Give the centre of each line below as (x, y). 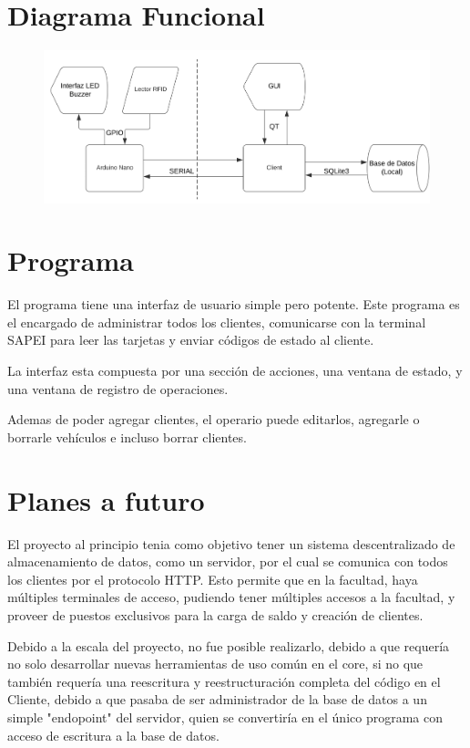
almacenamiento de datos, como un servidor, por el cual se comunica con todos (228, 561)
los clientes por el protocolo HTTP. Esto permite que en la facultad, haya (213, 579)
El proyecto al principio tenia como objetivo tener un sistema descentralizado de (231, 543)
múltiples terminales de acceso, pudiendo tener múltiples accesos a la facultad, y (231, 597)
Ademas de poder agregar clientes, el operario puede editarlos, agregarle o (214, 419)
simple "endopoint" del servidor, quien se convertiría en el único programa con (225, 717)
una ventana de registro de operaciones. (118, 388)
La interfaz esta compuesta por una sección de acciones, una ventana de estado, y (235, 371)
